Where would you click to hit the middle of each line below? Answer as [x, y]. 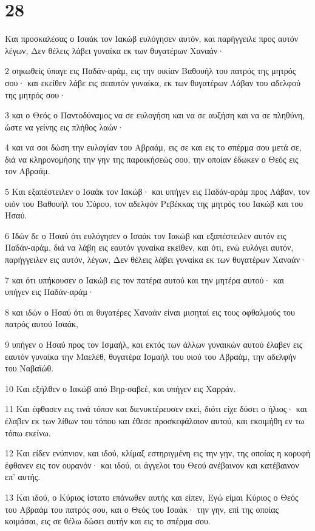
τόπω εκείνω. [28, 432]
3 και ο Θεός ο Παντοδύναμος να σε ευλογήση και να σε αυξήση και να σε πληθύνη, [155, 115]
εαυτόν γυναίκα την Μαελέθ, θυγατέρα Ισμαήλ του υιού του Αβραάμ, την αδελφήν [151, 356]
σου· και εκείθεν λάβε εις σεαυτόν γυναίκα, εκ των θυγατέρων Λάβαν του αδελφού [153, 82]
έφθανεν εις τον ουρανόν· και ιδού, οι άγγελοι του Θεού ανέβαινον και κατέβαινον [152, 465]
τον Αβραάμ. [28, 171]
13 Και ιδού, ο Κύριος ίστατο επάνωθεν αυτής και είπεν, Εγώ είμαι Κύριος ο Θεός [152, 497]
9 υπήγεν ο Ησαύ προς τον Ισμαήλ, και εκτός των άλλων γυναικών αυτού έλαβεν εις [154, 344]
